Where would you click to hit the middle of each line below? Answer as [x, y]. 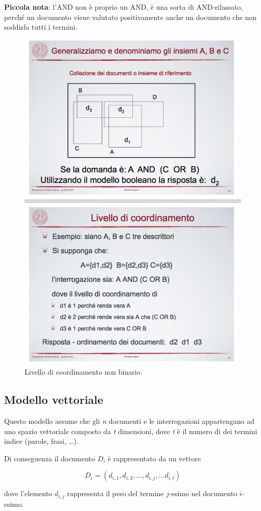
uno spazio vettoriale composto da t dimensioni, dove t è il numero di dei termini [131, 431]
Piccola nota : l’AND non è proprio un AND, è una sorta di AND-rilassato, [124, 7]
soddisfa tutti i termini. [41, 27]
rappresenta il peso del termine [115, 493]
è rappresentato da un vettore [154, 458]
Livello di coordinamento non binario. [84, 372]
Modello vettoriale [54, 400]
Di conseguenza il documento [50, 458]
